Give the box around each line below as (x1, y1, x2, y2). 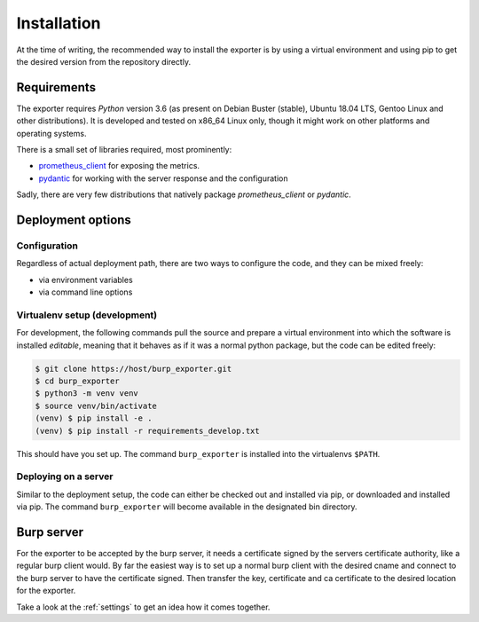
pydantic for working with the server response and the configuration (38, 173, 288, 184)
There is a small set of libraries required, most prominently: (16, 145, 232, 155)
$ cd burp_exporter (35, 376, 120, 386)
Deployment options (16, 213, 132, 227)
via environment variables (38, 274, 133, 285)
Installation (16, 13, 101, 33)
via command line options (38, 287, 133, 297)
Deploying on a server (16, 470, 114, 483)
